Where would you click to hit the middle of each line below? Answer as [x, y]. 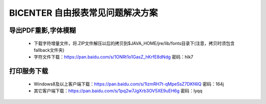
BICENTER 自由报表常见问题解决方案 [83, 13]
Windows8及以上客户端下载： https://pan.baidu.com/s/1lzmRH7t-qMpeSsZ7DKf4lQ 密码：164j [129, 84]
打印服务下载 [29, 71]
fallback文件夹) [49, 50]
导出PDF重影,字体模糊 [43, 30]
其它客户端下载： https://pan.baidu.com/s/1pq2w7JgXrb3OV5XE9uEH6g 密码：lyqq [118, 91]
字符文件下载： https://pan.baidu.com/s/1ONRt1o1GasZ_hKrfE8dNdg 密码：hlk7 [114, 57]
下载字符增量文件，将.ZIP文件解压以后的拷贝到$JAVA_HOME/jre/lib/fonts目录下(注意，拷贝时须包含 [134, 43]
